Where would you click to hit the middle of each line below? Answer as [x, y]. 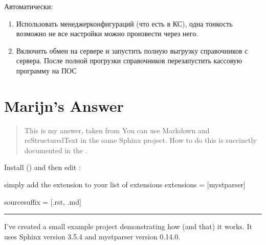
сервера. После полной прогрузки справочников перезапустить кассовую [129, 60]
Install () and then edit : [42, 167]
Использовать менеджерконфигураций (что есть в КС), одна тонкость [124, 23]
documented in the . [56, 150]
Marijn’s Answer [64, 105]
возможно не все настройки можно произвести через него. [107, 33]
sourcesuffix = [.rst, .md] [43, 201]
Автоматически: [29, 6]
